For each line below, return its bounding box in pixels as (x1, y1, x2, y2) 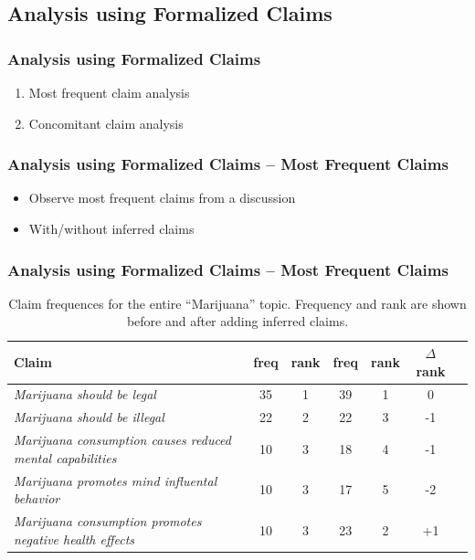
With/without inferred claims (28, 219, 195, 238)
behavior (14, 489, 60, 508)
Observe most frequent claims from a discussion (28, 188, 296, 207)
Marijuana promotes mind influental (14, 470, 217, 490)
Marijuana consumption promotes (14, 512, 202, 530)
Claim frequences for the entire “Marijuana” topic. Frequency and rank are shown (8, 293, 467, 312)
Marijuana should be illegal (14, 407, 164, 427)
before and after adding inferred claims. (126, 312, 349, 331)
